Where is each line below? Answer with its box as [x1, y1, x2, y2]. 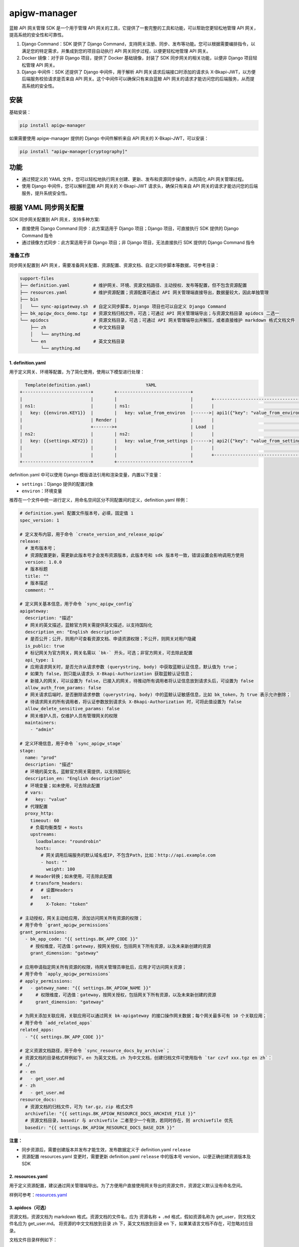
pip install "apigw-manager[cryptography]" [19, 149, 128, 154]
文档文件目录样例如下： [9, 1237, 57, 1243]
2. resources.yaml [9, 1173, 48, 1179]
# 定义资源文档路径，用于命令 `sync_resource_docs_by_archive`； [19, 1048, 170, 1053]
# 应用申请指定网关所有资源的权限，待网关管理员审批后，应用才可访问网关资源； [19, 964, 187, 970]
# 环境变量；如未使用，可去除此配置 [25, 783, 101, 788]
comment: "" [25, 587, 54, 593]
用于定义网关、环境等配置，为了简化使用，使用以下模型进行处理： [9, 369, 145, 375]
